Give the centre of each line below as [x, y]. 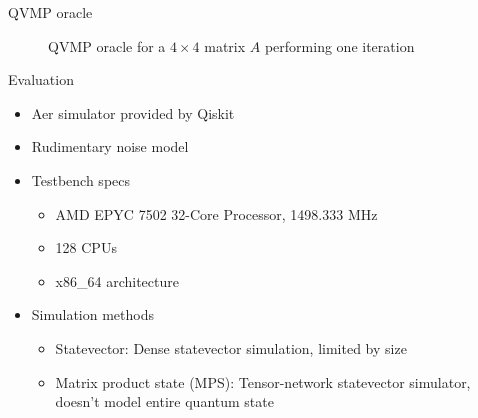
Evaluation [41, 79]
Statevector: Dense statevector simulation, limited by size [231, 347]
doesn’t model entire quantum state [164, 401]
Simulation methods [93, 314]
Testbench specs [81, 179]
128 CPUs [86, 247]
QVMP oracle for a [107, 45]
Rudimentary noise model [110, 146]
